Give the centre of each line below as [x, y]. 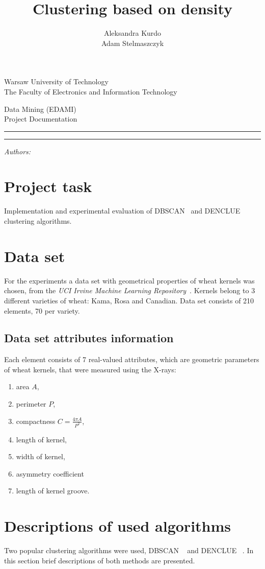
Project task [48, 186]
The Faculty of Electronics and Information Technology [91, 91]
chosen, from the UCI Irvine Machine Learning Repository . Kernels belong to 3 [130, 290]
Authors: [18, 151]
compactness [36, 421]
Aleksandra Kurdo [132, 33]
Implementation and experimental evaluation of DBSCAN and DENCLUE [122, 211]
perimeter [31, 404]
